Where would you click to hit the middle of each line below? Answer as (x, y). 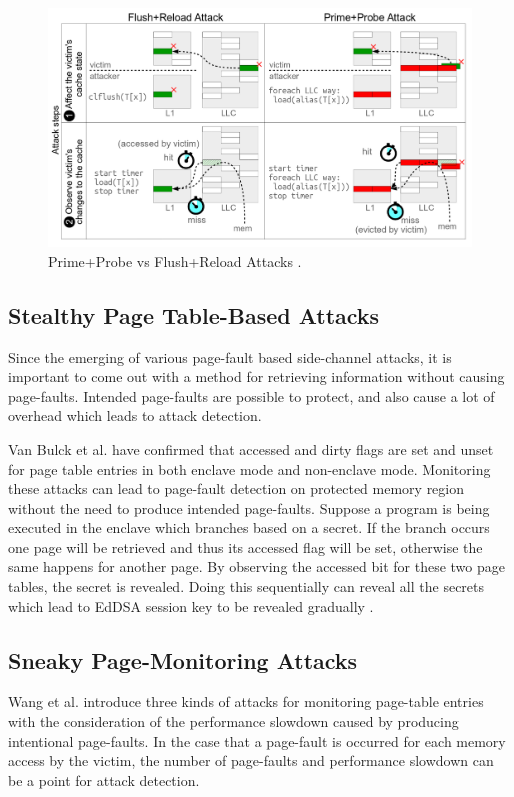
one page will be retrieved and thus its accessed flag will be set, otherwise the (245, 546)
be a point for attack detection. (104, 779)
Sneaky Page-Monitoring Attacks (183, 659)
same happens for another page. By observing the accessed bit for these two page (256, 566)
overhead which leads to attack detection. (135, 415)
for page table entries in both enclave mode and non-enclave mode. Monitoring (249, 468)
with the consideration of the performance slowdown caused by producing (233, 721)
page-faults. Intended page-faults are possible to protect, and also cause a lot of (251, 395)
